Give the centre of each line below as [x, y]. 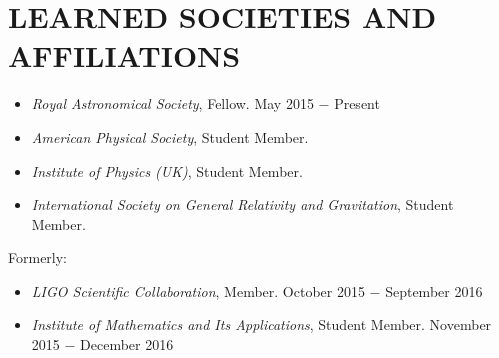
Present [357, 103]
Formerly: [38, 257]
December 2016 [127, 344]
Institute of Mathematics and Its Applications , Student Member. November [261, 324]
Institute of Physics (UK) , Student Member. [167, 170]
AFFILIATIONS [124, 55]
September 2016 [434, 290]
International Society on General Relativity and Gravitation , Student [242, 204]
